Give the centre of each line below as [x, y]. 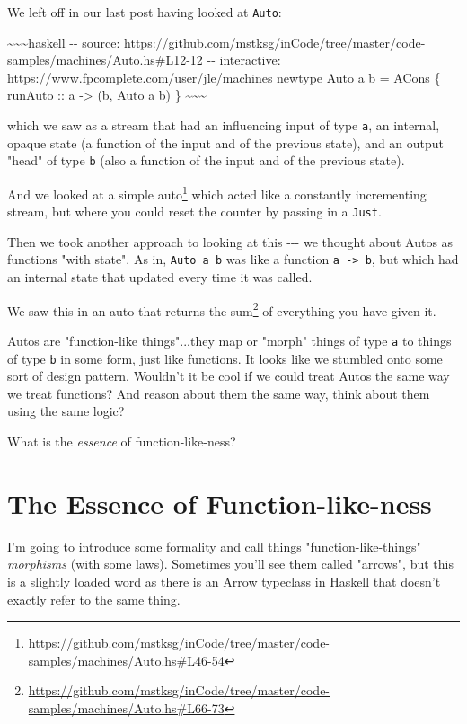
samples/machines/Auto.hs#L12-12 [105, 60]
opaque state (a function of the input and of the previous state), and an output [226, 142]
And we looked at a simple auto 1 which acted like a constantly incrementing [217, 192]
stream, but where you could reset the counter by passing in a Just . [194, 212]
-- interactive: [244, 60]
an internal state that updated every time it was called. [160, 277]
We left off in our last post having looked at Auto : [145, 12]
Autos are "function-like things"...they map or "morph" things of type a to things [229, 340]
